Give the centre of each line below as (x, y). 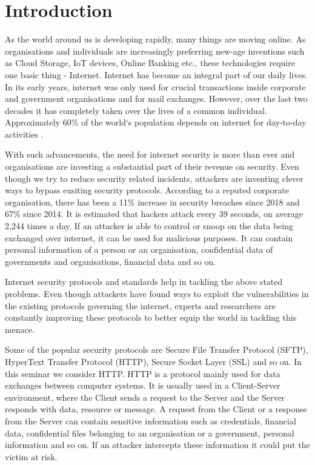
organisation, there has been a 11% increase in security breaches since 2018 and (152, 202)
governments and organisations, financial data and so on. (111, 261)
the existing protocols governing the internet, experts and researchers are (140, 305)
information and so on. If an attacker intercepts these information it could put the (157, 445)
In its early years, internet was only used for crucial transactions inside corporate (155, 86)
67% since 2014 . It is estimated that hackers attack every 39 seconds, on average (154, 214)
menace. (20, 329)
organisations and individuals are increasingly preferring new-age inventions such (155, 51)
